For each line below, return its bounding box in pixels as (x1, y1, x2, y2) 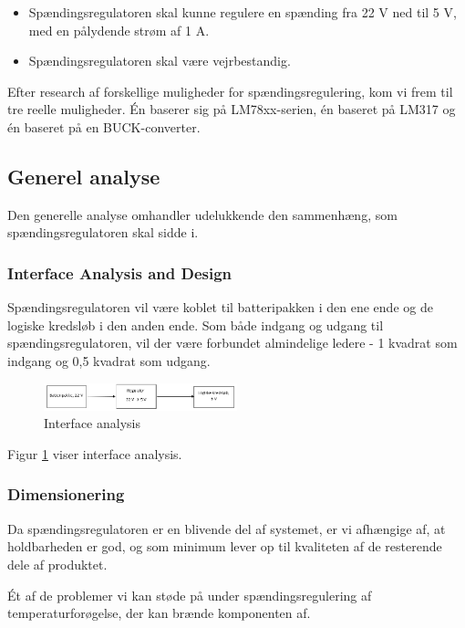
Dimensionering (7, 483, 125, 506)
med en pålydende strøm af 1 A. (28, 20, 210, 39)
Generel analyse (7, 162, 160, 190)
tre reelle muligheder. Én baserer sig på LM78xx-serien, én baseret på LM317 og (7, 99, 456, 119)
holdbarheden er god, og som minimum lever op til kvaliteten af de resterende (7, 537, 442, 556)
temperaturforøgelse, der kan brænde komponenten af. (7, 603, 311, 623)
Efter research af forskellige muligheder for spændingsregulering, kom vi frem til (7, 81, 453, 100)
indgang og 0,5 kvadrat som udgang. (7, 351, 211, 370)
